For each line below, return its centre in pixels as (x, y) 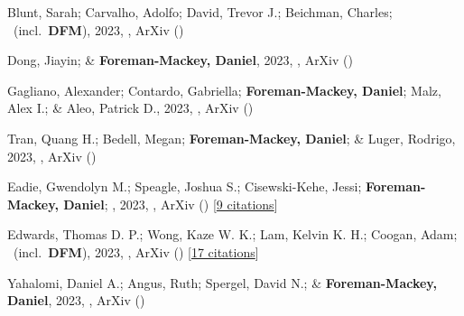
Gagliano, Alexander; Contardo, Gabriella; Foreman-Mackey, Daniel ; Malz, (224, 90)
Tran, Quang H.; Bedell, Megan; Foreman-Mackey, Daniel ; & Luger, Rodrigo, (232, 138)
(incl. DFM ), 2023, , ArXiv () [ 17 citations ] (136, 251)
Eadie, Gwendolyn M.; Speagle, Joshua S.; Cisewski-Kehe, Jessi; (185, 186)
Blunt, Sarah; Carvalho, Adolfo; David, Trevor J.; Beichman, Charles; (200, 12)
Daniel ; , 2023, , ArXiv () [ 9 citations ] (171, 204)
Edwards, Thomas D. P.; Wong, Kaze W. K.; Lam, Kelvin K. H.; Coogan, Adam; (232, 234)
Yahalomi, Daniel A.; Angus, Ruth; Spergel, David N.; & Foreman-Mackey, (222, 282)
